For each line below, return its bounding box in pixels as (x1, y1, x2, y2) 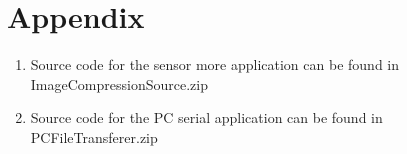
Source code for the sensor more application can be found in (30, 54, 400, 75)
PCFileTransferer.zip (30, 126, 158, 147)
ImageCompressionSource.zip (30, 73, 208, 94)
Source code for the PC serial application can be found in (30, 107, 383, 128)
